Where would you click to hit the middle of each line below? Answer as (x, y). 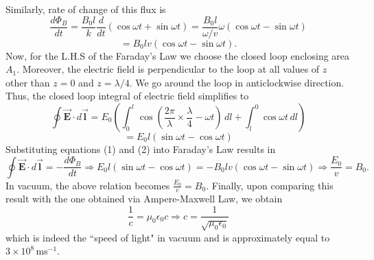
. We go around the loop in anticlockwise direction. (237, 82)
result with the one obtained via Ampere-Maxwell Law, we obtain (144, 199)
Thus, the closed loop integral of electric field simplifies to (127, 96)
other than (28, 82)
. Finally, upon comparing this (270, 185)
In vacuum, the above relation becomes (88, 185)
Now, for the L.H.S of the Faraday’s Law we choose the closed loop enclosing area (178, 55)
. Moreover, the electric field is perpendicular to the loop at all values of (168, 69)
